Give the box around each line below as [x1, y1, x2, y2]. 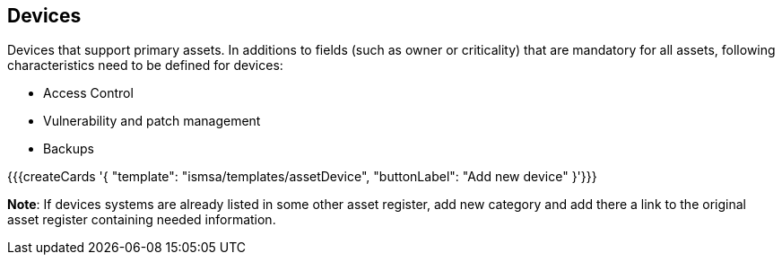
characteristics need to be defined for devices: [7, 57, 283, 74]
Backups [43, 141, 94, 157]
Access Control [43, 85, 134, 101]
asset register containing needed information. [7, 212, 276, 228]
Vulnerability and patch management [43, 113, 261, 129]
